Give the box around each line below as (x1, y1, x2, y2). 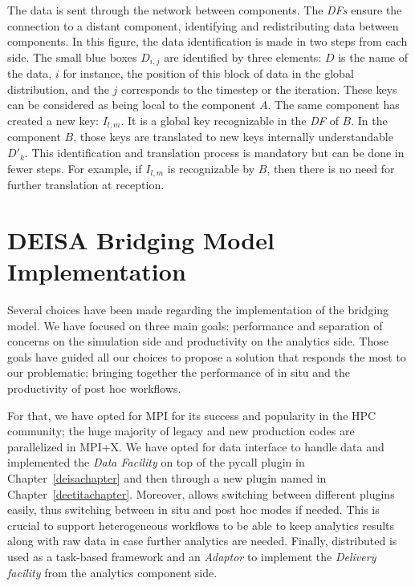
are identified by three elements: (164, 48, 322, 65)
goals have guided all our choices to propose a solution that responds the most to (7, 348, 406, 365)
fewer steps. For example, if (7, 160, 142, 176)
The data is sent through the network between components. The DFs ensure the (7, 2, 402, 18)
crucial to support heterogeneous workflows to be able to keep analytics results (7, 516, 395, 533)
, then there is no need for (266, 160, 395, 176)
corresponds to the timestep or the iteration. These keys (121, 80, 397, 97)
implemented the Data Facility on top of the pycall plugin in (7, 454, 305, 471)
